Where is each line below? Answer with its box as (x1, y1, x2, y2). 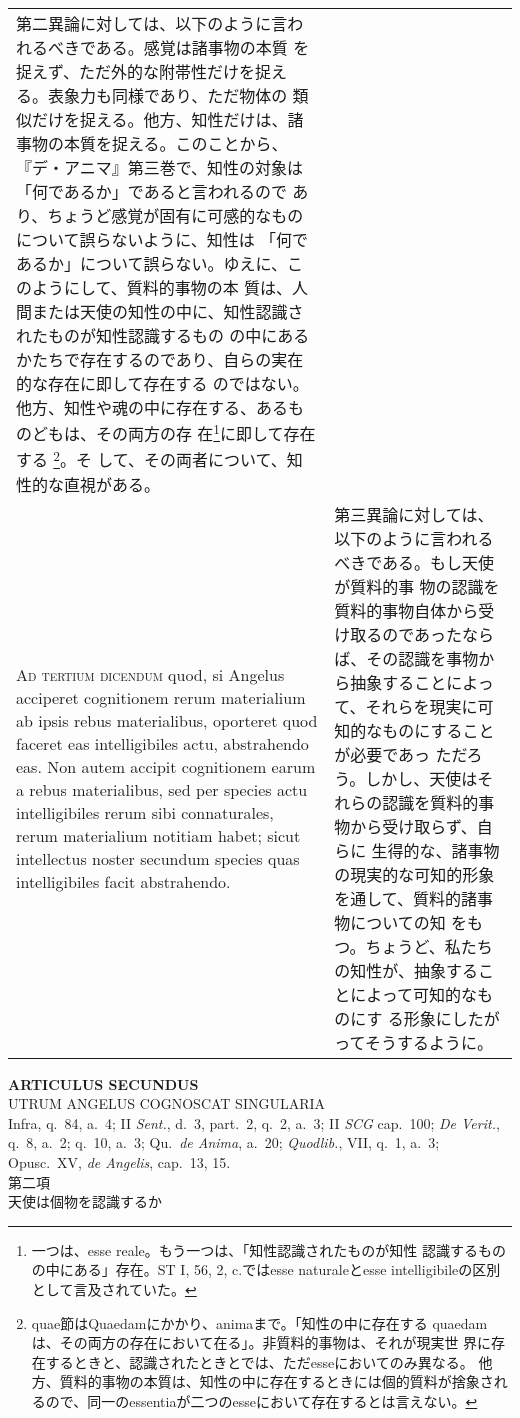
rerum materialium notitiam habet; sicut (16, 823, 301, 847)
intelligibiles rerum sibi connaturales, (16, 800, 274, 824)
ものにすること (382, 718, 495, 742)
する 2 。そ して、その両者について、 (16, 445, 287, 472)
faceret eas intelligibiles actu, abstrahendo (16, 731, 309, 755)
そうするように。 (364, 1030, 493, 1054)
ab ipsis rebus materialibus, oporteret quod (16, 708, 318, 732)
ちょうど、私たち (365, 934, 493, 958)
